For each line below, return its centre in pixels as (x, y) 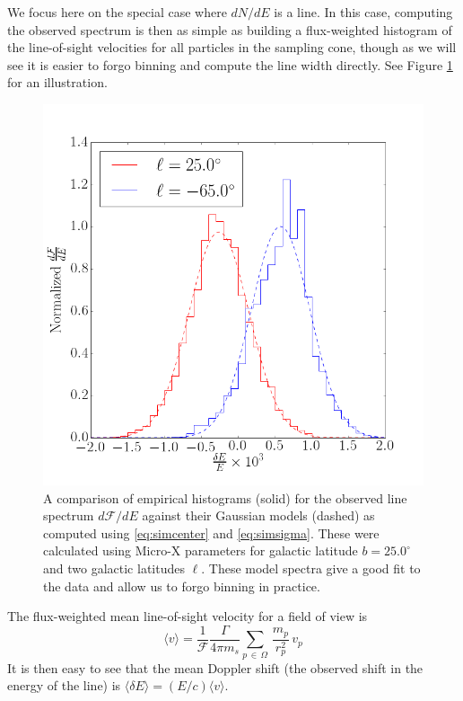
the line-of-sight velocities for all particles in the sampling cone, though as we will (232, 47)
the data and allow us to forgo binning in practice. (182, 586)
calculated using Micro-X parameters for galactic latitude (201, 550)
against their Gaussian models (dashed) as (258, 515)
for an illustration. (57, 82)
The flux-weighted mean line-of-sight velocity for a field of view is (188, 616)
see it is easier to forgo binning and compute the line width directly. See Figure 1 (230, 64)
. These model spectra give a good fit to (311, 568)
